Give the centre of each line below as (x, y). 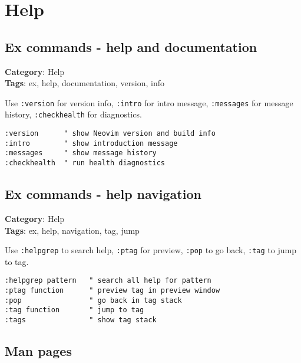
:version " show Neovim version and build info (110, 134)
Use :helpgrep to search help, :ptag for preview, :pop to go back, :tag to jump (150, 250)
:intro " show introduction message (91, 143)
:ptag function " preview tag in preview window (113, 290)
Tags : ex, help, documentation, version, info (85, 83)
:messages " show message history (81, 153)
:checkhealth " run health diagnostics (85, 163)
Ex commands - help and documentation (131, 46)
